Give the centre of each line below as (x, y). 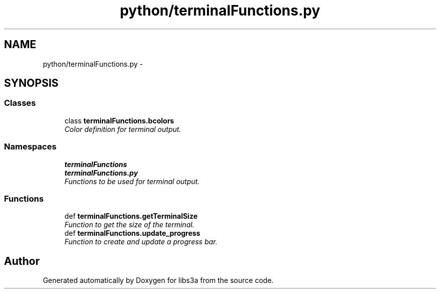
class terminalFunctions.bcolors (119, 120)
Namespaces (30, 147)
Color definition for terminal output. (123, 129)
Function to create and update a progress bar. (141, 242)
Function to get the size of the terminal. (129, 225)
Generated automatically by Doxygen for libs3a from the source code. (158, 280)
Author (22, 261)
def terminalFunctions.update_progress (132, 233)
